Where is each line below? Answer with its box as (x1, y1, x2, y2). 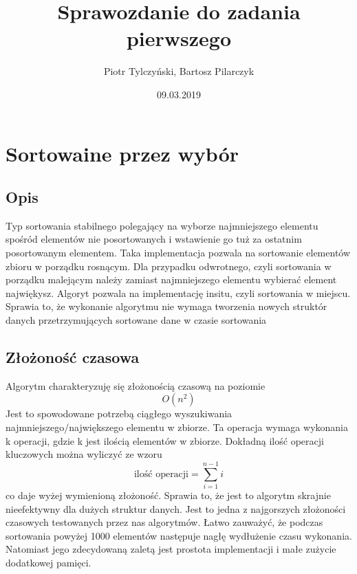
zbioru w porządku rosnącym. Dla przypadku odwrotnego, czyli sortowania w (6, 258, 332, 273)
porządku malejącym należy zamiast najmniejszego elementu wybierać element (6, 272, 337, 287)
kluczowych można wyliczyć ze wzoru (6, 447, 162, 461)
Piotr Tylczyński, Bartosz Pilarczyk (103, 64, 255, 78)
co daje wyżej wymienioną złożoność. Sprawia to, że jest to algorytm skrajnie (6, 487, 331, 502)
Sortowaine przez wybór (6, 139, 239, 167)
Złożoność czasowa (6, 346, 140, 368)
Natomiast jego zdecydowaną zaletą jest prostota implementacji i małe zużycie (6, 542, 336, 556)
